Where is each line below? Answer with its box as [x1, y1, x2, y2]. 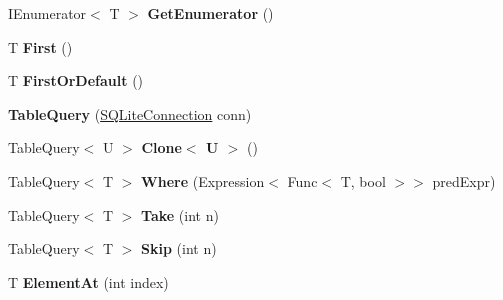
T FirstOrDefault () [8, 70, 144, 91]
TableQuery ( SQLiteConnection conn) [8, 103, 252, 124]
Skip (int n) [141, 238, 217, 259]
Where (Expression [141, 170, 265, 191]
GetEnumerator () [147, 3, 274, 23]
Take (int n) [141, 204, 219, 225]
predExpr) [432, 170, 496, 191]
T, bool [340, 170, 386, 191]
